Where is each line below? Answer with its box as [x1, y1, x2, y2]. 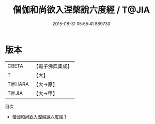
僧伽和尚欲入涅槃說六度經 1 [12, 114, 66, 120]
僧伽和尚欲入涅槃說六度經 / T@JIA [13, 4, 150, 16]
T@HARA [7, 81, 29, 88]
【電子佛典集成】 [33, 63, 73, 70]
